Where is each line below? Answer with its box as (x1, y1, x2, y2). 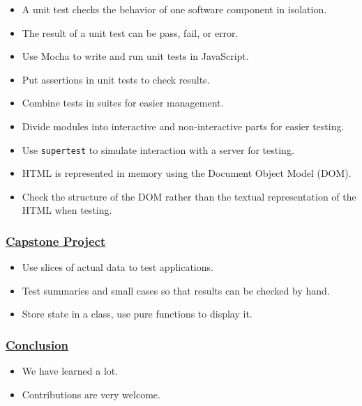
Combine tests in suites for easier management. (22, 95, 224, 110)
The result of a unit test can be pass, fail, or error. (22, 25, 239, 40)
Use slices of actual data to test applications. (22, 260, 213, 274)
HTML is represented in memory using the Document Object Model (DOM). (22, 166, 352, 180)
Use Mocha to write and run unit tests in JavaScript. (22, 49, 249, 63)
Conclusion (6, 336, 68, 353)
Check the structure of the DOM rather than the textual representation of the (22, 189, 356, 203)
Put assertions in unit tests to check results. (22, 72, 210, 86)
